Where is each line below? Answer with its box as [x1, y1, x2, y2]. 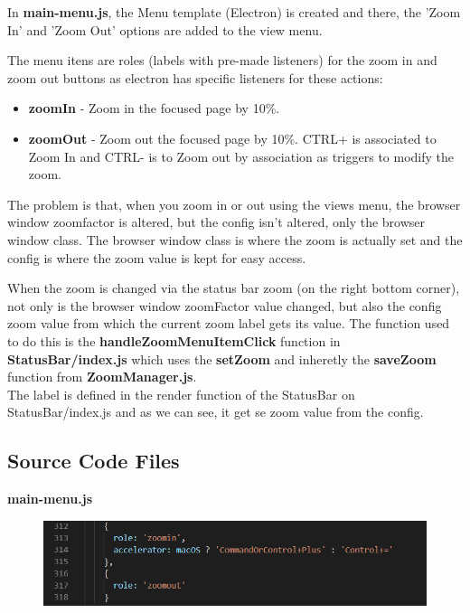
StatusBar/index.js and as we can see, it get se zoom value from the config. [7, 402, 424, 421]
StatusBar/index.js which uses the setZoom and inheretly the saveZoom [7, 349, 437, 368]
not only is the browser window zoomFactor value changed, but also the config [7, 296, 442, 315]
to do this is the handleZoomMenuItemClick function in [7, 331, 341, 350]
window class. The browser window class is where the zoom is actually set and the [7, 230, 463, 249]
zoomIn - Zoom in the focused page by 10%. [28, 99, 280, 118]
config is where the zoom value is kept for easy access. [7, 248, 306, 267]
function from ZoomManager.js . [7, 367, 197, 386]
